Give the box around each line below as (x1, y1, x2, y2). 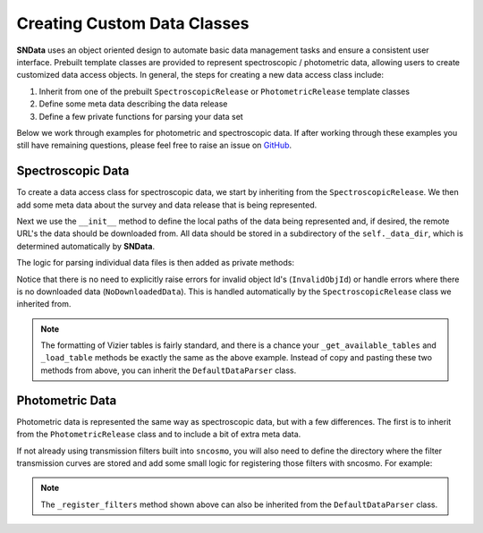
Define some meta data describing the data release (38, 98, 228, 109)
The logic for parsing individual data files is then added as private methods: (16, 258, 295, 268)
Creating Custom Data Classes (16, 13, 250, 33)
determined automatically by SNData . (16, 241, 156, 251)
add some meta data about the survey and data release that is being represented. (16, 199, 318, 210)
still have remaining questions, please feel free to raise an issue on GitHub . (16, 140, 292, 151)
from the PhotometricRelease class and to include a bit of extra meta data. (16, 429, 301, 440)
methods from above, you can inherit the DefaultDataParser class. (40, 365, 297, 376)
